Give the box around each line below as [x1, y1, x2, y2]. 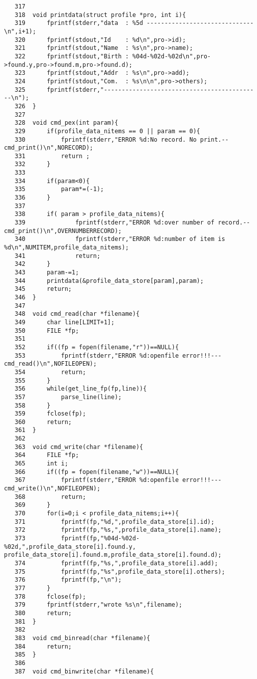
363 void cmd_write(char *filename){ [14, 443, 143, 451]
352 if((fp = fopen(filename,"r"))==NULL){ [14, 343, 179, 351]
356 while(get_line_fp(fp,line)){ [14, 385, 147, 393]
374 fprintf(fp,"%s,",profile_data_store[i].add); [14, 559, 218, 567]
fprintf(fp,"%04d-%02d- [61, 535, 140, 542]
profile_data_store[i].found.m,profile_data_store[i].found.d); [4, 551, 222, 559]
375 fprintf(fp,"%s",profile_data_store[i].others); [14, 568, 225, 575]
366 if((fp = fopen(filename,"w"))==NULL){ [14, 468, 179, 475]
